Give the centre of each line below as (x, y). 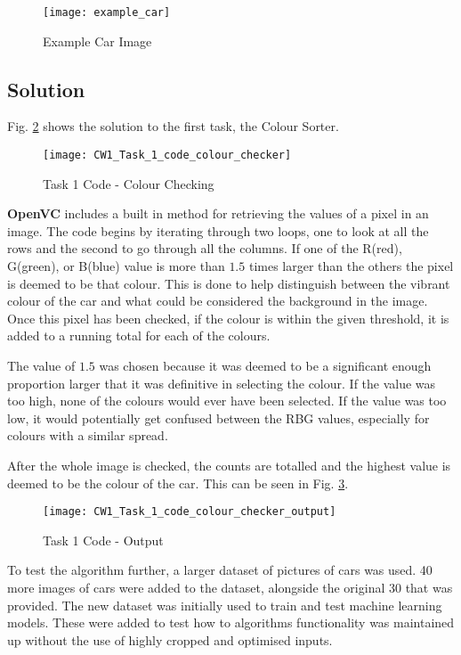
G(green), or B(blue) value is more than (116, 266)
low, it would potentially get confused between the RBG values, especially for (218, 418)
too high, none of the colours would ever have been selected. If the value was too (227, 401)
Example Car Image (97, 41)
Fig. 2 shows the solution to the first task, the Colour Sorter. (173, 126)
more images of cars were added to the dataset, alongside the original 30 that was (230, 588)
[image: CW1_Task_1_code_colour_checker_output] (190, 512)
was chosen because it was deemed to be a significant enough (265, 366)
